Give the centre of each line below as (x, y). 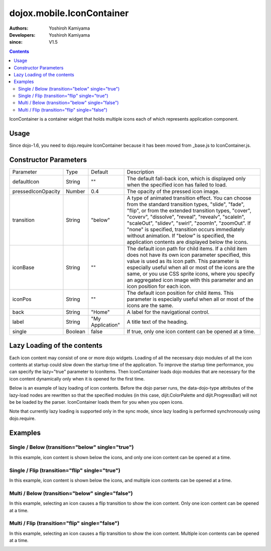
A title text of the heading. (157, 322)
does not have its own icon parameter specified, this (189, 255)
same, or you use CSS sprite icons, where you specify (191, 274)
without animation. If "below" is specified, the (180, 236)
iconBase (23, 267)
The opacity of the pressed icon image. (173, 192)
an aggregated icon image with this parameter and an (190, 280)
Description (141, 172)
